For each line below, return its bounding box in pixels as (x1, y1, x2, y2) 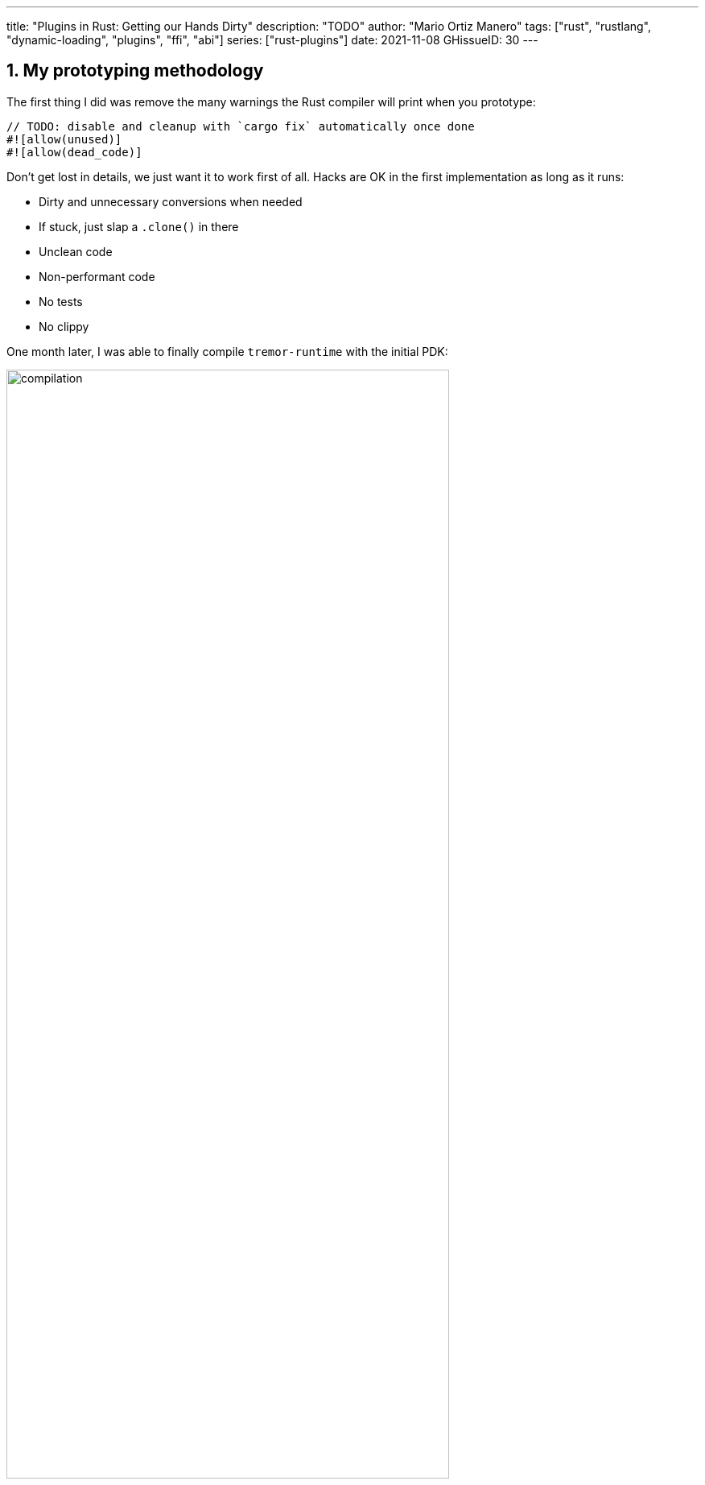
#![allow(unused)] (6, 132, 122, 146)
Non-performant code (39, 269, 155, 283)
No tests (39, 294, 83, 308)
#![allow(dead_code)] (6, 145, 142, 159)
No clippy (39, 319, 89, 333)
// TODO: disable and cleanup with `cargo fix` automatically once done (6, 119, 475, 133)
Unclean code (39, 244, 113, 259)
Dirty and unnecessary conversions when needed (39, 194, 303, 209)
